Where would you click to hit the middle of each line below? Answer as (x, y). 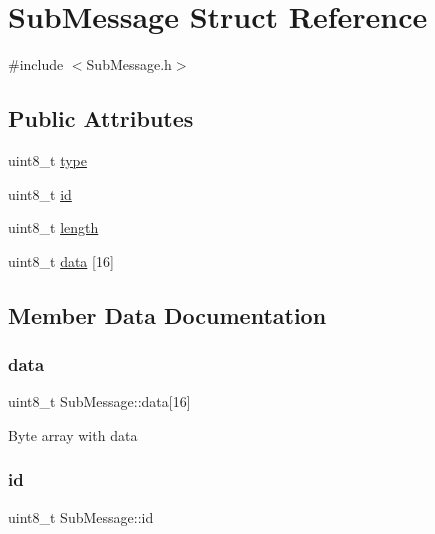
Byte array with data (73, 434)
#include (36, 64)
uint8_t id (40, 193)
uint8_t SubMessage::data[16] (99, 401)
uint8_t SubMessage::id (81, 516)
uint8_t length (53, 227)
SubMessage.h (129, 64)
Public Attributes (101, 118)
